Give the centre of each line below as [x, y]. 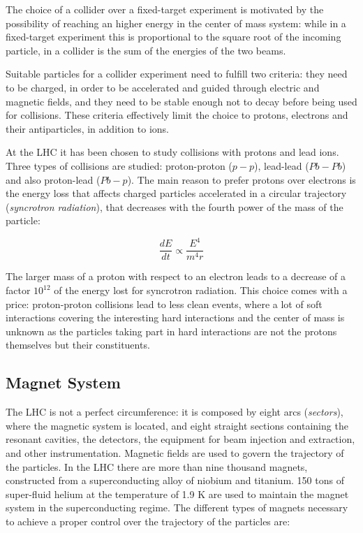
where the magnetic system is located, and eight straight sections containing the [177, 425]
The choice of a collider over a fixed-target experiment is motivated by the [165, 9]
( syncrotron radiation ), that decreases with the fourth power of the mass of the [175, 206]
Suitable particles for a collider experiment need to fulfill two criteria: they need [177, 74]
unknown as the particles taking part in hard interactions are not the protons [171, 331]
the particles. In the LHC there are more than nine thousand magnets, [157, 466]
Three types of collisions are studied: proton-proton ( [119, 165]
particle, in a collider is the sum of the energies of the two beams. [146, 50]
